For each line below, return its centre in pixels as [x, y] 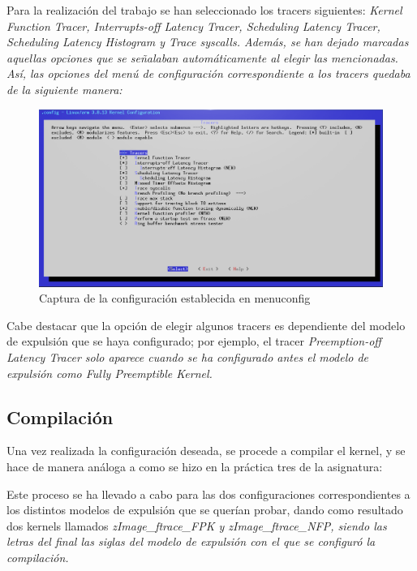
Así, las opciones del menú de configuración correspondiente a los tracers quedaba [208, 73]
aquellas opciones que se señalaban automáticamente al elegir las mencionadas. [202, 57]
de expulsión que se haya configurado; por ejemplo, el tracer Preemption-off [194, 341]
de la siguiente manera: [64, 89]
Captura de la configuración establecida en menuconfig [175, 298]
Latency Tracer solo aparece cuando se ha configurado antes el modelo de [188, 356]
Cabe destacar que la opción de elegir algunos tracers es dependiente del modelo [206, 325]
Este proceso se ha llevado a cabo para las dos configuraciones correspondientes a [208, 494]
